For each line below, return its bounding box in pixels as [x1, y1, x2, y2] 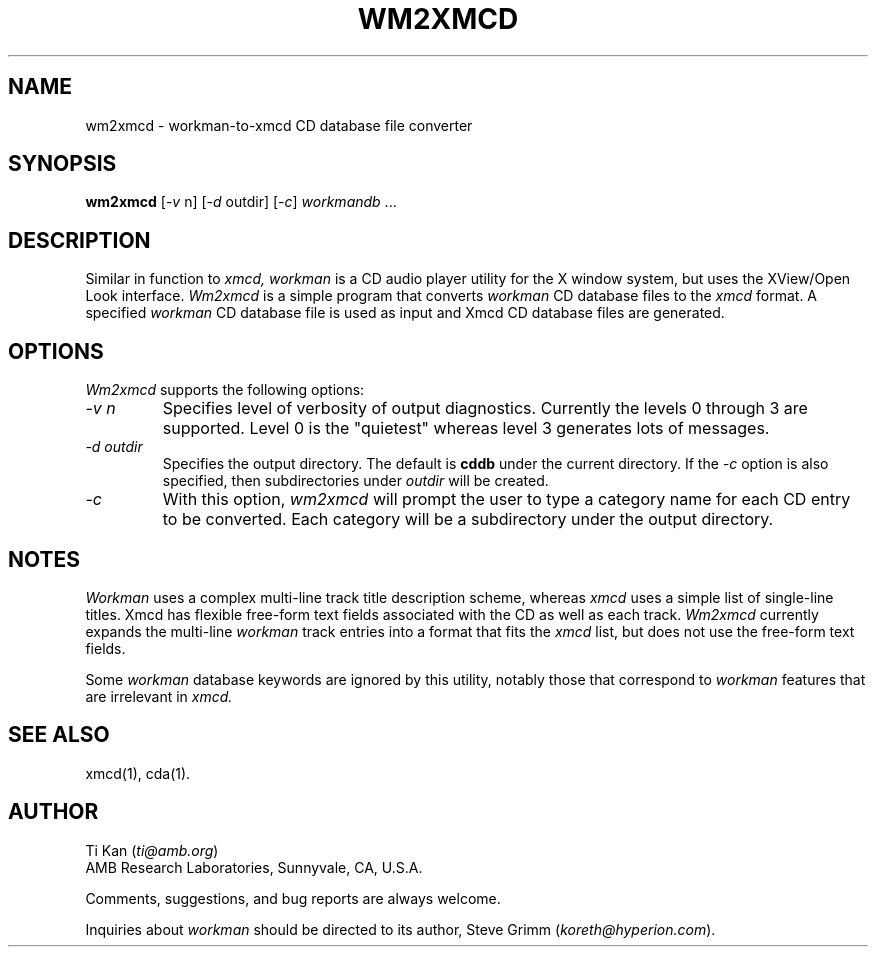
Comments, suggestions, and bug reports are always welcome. [85, 889, 501, 907]
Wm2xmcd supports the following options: [85, 381, 365, 399]
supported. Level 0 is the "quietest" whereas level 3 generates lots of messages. [162, 418, 770, 439]
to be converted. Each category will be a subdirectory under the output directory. [162, 509, 774, 530]
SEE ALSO [8, 722, 110, 748]
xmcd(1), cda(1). [85, 764, 191, 782]
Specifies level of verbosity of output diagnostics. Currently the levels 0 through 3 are [162, 398, 808, 419]
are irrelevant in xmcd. [85, 687, 233, 705]
